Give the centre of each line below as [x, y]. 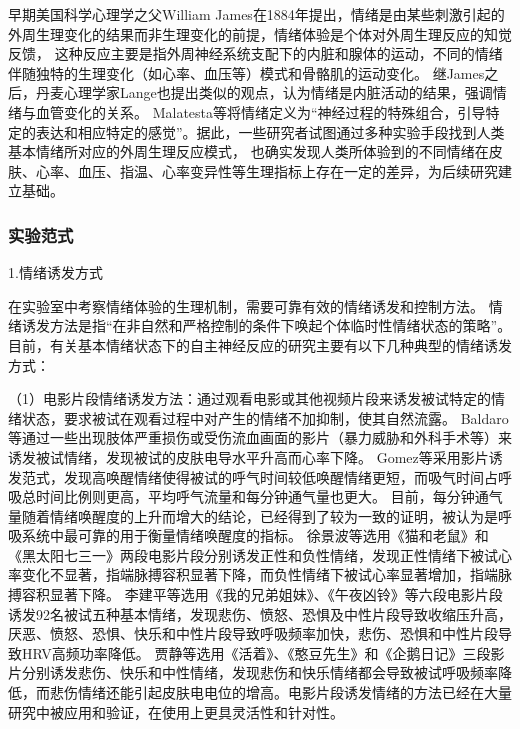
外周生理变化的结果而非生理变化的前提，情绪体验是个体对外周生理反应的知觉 [260, 33]
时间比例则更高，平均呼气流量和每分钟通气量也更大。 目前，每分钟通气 [269, 496]
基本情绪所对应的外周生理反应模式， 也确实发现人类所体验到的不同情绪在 [248, 151]
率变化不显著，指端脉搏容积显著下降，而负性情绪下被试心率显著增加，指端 [253, 574]
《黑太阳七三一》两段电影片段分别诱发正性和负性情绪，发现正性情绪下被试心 [260, 554]
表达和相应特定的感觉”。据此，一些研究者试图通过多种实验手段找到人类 [270, 131]
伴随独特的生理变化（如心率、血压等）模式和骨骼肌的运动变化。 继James [246, 72]
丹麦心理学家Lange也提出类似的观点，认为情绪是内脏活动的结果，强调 [264, 92]
